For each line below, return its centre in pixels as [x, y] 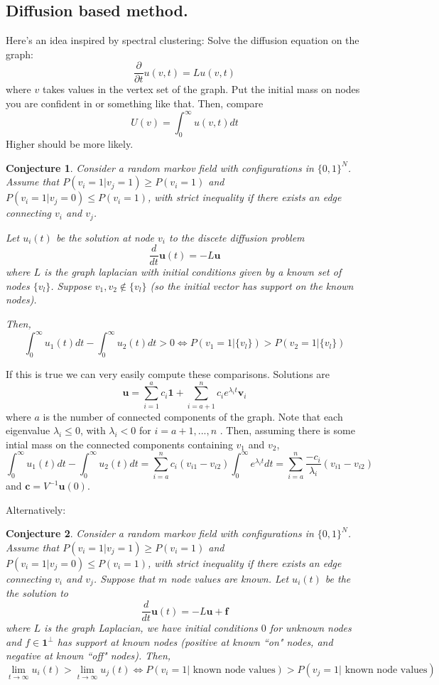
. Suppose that [124, 579]
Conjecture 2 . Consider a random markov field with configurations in [160, 533]
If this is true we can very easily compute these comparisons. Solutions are [168, 373]
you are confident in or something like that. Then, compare [135, 103]
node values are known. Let [230, 579]
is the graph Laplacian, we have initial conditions [151, 628]
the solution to [37, 593]
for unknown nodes [310, 628]
